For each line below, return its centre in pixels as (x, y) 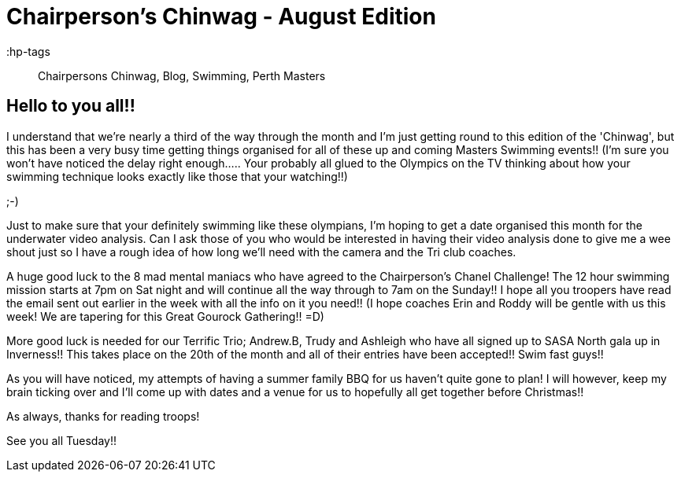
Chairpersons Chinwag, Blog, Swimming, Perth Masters (182, 75)
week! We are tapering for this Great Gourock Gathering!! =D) (165, 316)
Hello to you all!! (71, 106)
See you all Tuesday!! (62, 440)
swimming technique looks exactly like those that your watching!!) (177, 176)
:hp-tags (28, 51)
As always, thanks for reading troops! (103, 416)
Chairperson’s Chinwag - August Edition (221, 17)
